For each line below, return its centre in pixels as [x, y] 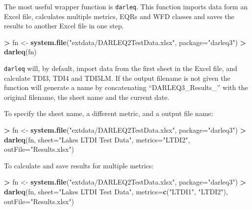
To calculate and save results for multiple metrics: [79, 165]
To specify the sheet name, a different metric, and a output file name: [109, 113]
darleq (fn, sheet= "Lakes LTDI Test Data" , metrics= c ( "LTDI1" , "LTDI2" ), [116, 192]
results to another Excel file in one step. [64, 26]
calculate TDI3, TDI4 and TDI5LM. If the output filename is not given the [117, 78]
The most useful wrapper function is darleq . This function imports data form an [126, 6]
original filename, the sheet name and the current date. [87, 97]
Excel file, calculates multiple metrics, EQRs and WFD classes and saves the [119, 16]
